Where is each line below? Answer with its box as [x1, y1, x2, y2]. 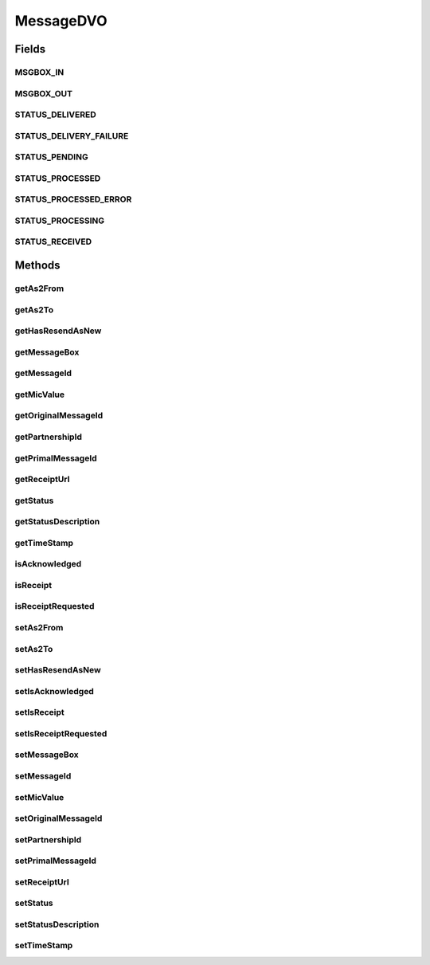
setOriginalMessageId [14, 813, 103, 824]
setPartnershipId [14, 834, 82, 845]
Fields [14, 42, 46, 56]
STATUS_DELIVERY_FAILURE [14, 130, 129, 141]
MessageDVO [14, 12, 107, 29]
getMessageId [14, 367, 72, 379]
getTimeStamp [14, 537, 74, 548]
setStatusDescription [14, 919, 100, 930]
